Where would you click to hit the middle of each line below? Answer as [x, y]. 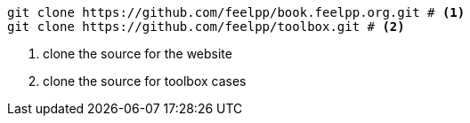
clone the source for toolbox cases [145, 81]
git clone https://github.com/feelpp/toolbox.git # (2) [206, 27]
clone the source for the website [138, 54]
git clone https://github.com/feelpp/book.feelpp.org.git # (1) [236, 12]
